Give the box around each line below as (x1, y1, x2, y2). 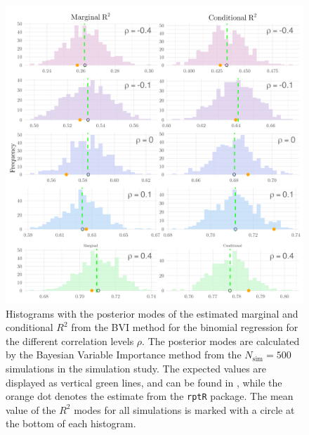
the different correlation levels (6, 333, 134, 348)
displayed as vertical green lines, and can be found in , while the (6, 375, 282, 389)
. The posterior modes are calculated (142, 333, 300, 348)
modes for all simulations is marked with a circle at (74, 402, 295, 417)
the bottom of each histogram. (6, 416, 136, 431)
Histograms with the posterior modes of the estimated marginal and (6, 306, 298, 320)
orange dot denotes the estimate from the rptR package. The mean (6, 389, 294, 403)
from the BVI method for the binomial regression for (71, 320, 298, 335)
